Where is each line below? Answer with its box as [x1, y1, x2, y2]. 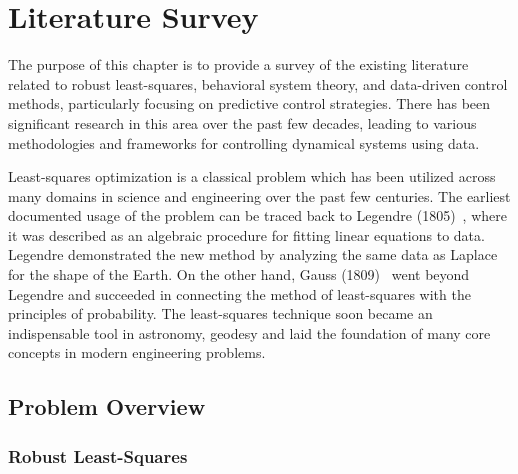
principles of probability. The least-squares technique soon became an [8, 303, 433, 324]
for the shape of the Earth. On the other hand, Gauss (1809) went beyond [8, 264, 470, 285]
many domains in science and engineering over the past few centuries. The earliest [8, 185, 511, 206]
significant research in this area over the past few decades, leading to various [8, 112, 477, 133]
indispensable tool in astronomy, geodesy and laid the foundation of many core [8, 322, 491, 343]
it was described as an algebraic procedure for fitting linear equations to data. [8, 224, 485, 245]
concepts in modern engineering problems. [8, 342, 266, 363]
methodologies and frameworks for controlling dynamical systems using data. [8, 132, 480, 153]
